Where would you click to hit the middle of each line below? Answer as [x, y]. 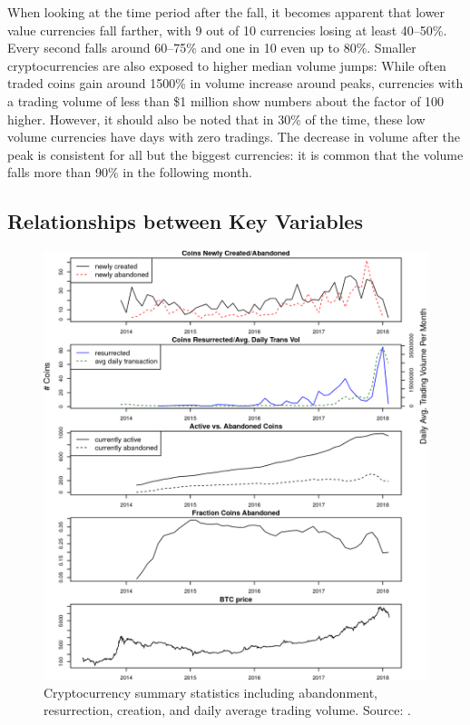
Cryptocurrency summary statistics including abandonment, [211, 692]
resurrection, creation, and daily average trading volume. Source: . [227, 710]
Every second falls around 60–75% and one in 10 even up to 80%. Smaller [212, 48]
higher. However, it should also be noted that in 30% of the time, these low [216, 119]
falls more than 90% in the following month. [130, 172]
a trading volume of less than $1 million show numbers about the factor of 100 [226, 100]
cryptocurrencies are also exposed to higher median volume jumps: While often [227, 65]
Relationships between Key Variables [185, 221]
